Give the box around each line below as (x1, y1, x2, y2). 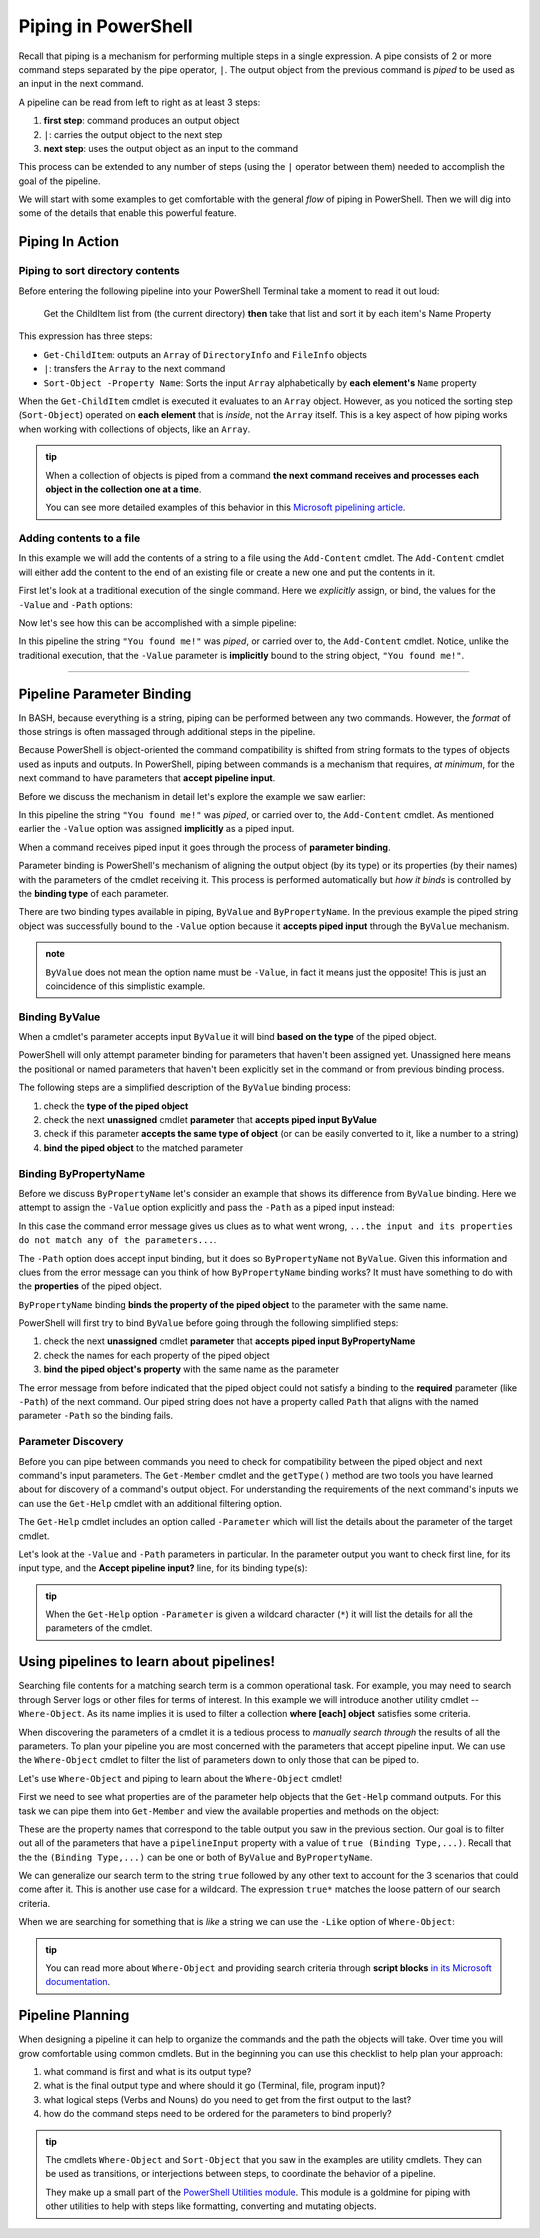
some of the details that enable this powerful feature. (18, 207, 237, 219)
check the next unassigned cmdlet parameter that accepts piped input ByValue (43, 1114, 377, 1126)
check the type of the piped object (43, 1100, 189, 1112)
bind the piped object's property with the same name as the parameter (43, 1363, 340, 1375)
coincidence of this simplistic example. (45, 980, 206, 992)
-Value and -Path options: (18, 598, 134, 610)
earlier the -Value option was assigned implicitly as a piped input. (18, 823, 295, 835)
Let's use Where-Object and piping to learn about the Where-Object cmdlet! (18, 1772, 343, 1784)
